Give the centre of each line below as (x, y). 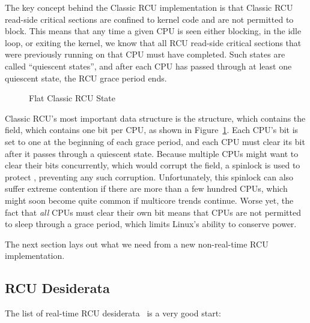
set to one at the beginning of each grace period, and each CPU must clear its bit (155, 141)
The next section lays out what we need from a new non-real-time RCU (137, 244)
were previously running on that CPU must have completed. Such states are (145, 54)
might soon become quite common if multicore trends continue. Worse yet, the (149, 200)
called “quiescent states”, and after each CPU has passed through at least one (148, 66)
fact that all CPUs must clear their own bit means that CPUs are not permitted (153, 212)
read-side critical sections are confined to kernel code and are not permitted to (149, 19)
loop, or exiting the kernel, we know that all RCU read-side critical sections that (153, 42)
